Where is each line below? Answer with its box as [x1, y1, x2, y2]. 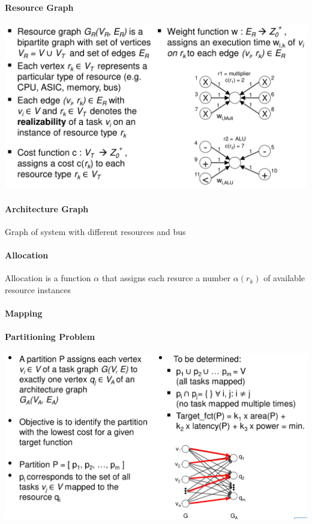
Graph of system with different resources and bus [5, 225, 186, 237]
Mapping [5, 307, 43, 320]
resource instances [5, 283, 71, 296]
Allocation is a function [5, 272, 91, 284]
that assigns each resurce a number [101, 272, 231, 284]
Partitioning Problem [5, 330, 95, 343]
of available [263, 272, 305, 284]
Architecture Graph [5, 202, 89, 215]
